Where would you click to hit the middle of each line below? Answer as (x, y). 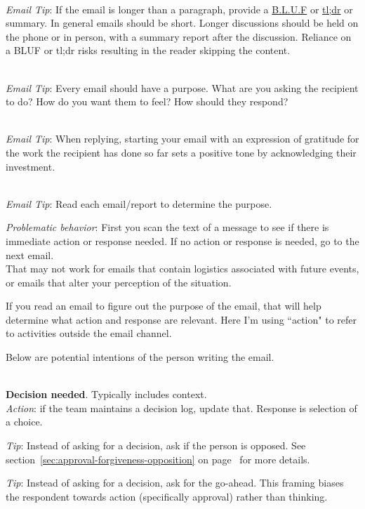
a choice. (24, 422)
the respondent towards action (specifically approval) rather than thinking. (167, 496)
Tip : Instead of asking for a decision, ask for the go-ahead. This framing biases (175, 483)
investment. (31, 166)
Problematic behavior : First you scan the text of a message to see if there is (167, 227)
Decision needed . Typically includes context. (106, 394)
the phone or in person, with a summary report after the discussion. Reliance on (179, 36)
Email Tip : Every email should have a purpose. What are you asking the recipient (182, 87)
